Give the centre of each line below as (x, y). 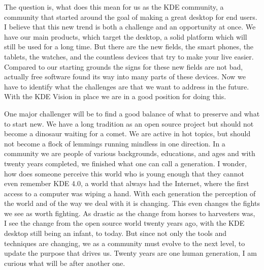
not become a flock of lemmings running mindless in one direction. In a (115, 143)
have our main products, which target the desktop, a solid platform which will (126, 36)
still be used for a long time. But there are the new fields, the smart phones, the (129, 47)
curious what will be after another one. (65, 263)
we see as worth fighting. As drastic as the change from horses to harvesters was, (130, 213)
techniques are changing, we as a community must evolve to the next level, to (125, 243)
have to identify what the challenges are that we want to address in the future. (127, 86)
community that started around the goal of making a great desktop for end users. (131, 17)
